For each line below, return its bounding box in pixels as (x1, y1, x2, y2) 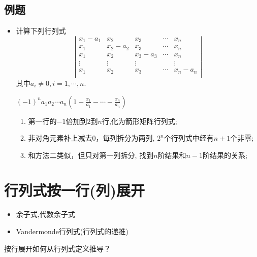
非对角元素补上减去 (28, 133, 92, 143)
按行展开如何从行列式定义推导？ (4, 243, 111, 253)
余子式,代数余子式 (16, 209, 75, 219)
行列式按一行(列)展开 (4, 179, 145, 200)
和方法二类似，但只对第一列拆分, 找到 (28, 149, 154, 160)
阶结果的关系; (203, 149, 247, 160)
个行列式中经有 (164, 133, 214, 143)
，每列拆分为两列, (95, 133, 155, 143)
